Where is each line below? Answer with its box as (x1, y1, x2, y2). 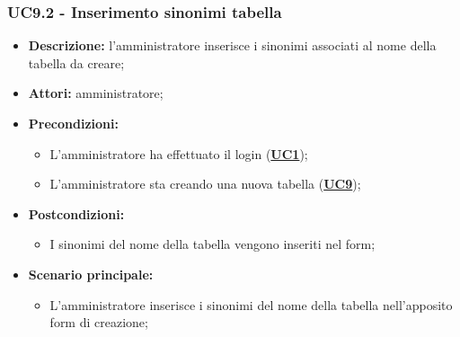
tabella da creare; (28, 53, 125, 72)
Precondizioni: (28, 114, 119, 132)
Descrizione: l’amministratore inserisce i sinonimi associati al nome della (28, 36, 437, 55)
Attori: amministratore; (28, 84, 164, 102)
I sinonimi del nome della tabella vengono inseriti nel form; (49, 235, 376, 253)
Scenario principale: (28, 264, 154, 283)
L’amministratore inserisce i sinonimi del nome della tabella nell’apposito (49, 295, 453, 314)
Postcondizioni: (28, 204, 125, 223)
